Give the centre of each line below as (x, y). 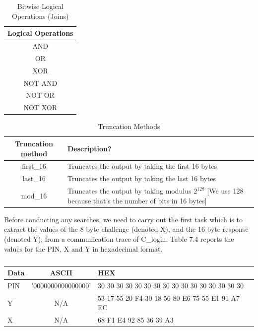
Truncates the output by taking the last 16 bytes (141, 178)
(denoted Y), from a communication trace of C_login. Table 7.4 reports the (119, 238)
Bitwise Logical (40, 6)
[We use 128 (225, 191)
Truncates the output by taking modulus (129, 191)
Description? (89, 148)
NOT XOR (40, 107)
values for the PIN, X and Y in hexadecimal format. (83, 248)
